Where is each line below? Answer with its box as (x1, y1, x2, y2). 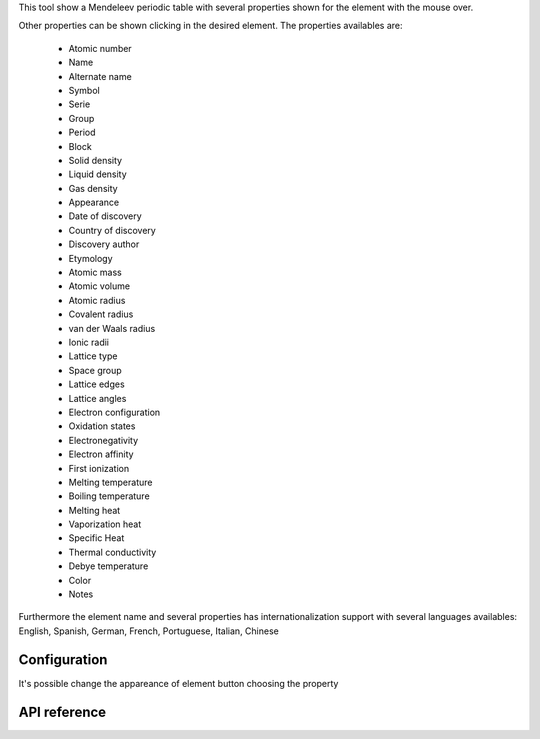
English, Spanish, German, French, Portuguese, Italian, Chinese (18, 625, 279, 637)
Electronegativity (68, 434, 139, 446)
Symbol (68, 84, 100, 96)
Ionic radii (68, 336, 110, 348)
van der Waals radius (68, 322, 156, 334)
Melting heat (68, 504, 121, 516)
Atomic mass (68, 266, 122, 279)
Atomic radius (68, 294, 126, 306)
